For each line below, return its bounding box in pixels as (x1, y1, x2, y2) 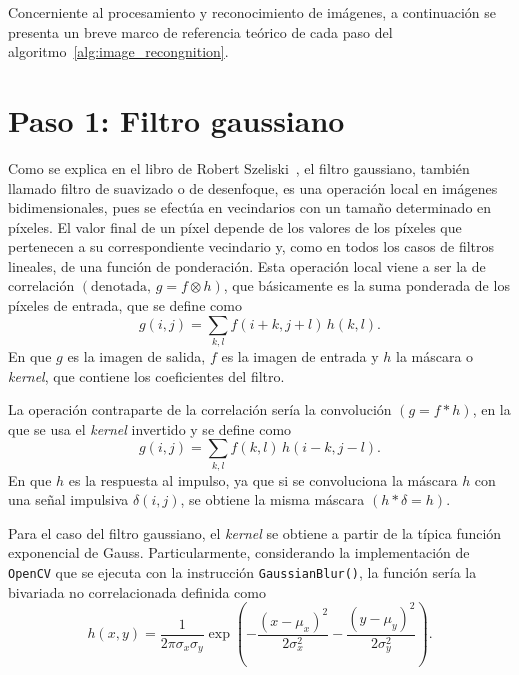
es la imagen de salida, (67, 345, 206, 366)
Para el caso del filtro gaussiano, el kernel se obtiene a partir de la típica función (8, 522, 502, 543)
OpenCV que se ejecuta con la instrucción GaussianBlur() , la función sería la (8, 562, 477, 583)
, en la (472, 399, 511, 420)
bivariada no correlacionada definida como (8, 581, 266, 602)
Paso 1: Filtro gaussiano (8, 99, 345, 140)
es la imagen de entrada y (221, 345, 379, 366)
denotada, (91, 280, 151, 295)
